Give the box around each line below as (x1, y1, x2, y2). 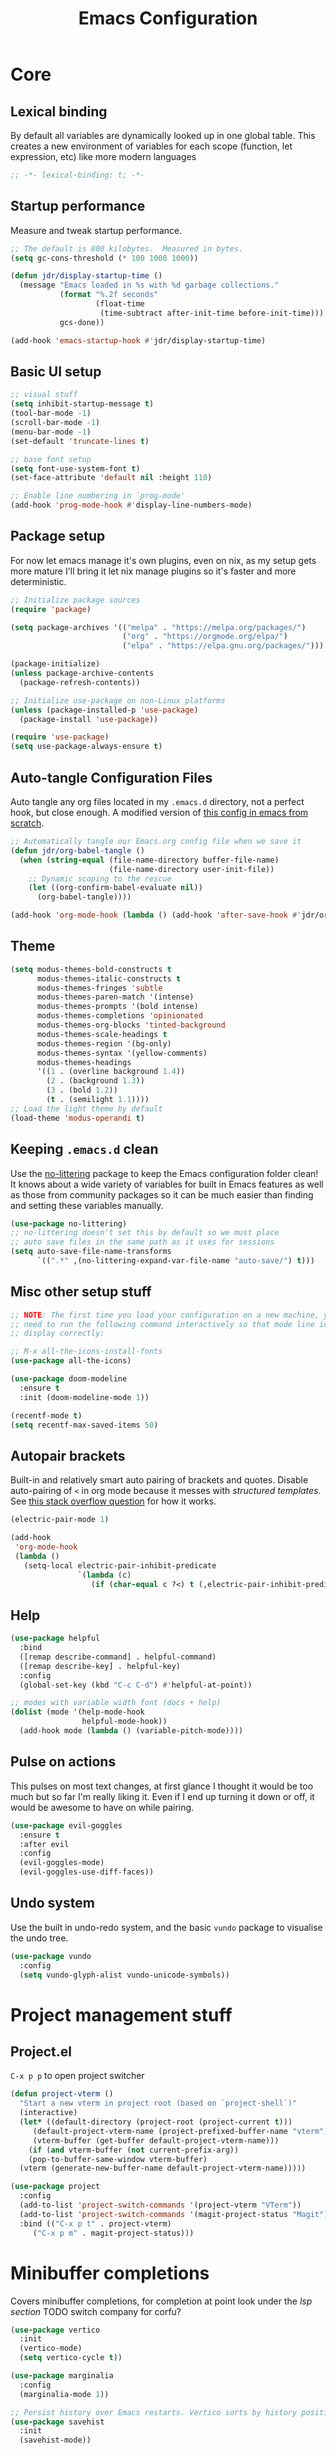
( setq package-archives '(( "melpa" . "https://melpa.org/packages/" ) (10, 622, 307, 632)
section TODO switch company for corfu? (10, 2305, 182, 2317)
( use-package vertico (10, 2325, 101, 2335)
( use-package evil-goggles (10, 1820, 123, 1831)
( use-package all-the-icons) (10, 1356, 132, 1366)
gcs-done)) (59, 317, 105, 327)
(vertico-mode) (19, 2343, 83, 2354)
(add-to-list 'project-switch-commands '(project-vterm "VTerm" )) (19, 2200, 302, 2211)
